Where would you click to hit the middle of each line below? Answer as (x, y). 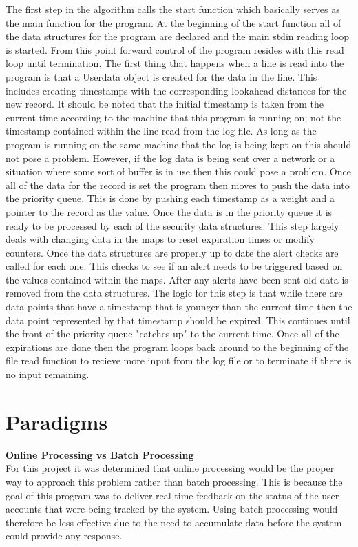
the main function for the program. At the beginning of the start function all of (173, 22)
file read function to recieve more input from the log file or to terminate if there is (179, 360)
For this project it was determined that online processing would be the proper (170, 468)
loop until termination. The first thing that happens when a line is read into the (175, 63)
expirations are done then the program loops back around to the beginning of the (177, 347)
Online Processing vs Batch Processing (100, 454)
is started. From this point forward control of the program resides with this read (175, 49)
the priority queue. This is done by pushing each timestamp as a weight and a (170, 198)
